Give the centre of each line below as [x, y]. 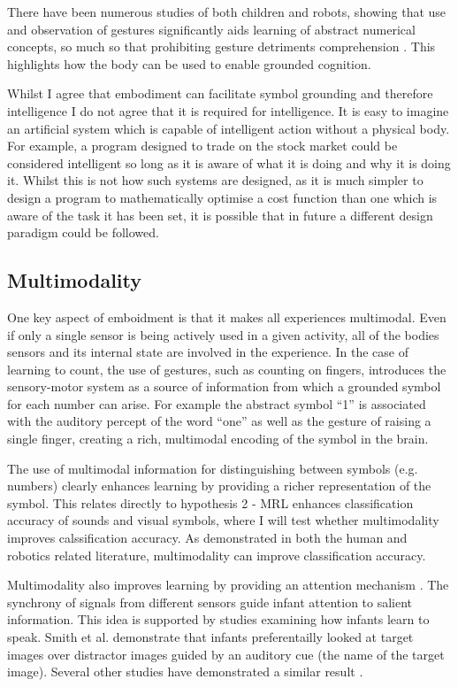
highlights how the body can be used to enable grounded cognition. [189, 63]
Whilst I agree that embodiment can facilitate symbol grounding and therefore [220, 93]
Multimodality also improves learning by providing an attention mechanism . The [228, 585]
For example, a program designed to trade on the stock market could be [202, 146]
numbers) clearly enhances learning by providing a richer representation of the [219, 486]
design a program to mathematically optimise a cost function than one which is [222, 197]
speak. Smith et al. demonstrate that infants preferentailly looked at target [210, 637]
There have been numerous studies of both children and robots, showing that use [227, 12]
